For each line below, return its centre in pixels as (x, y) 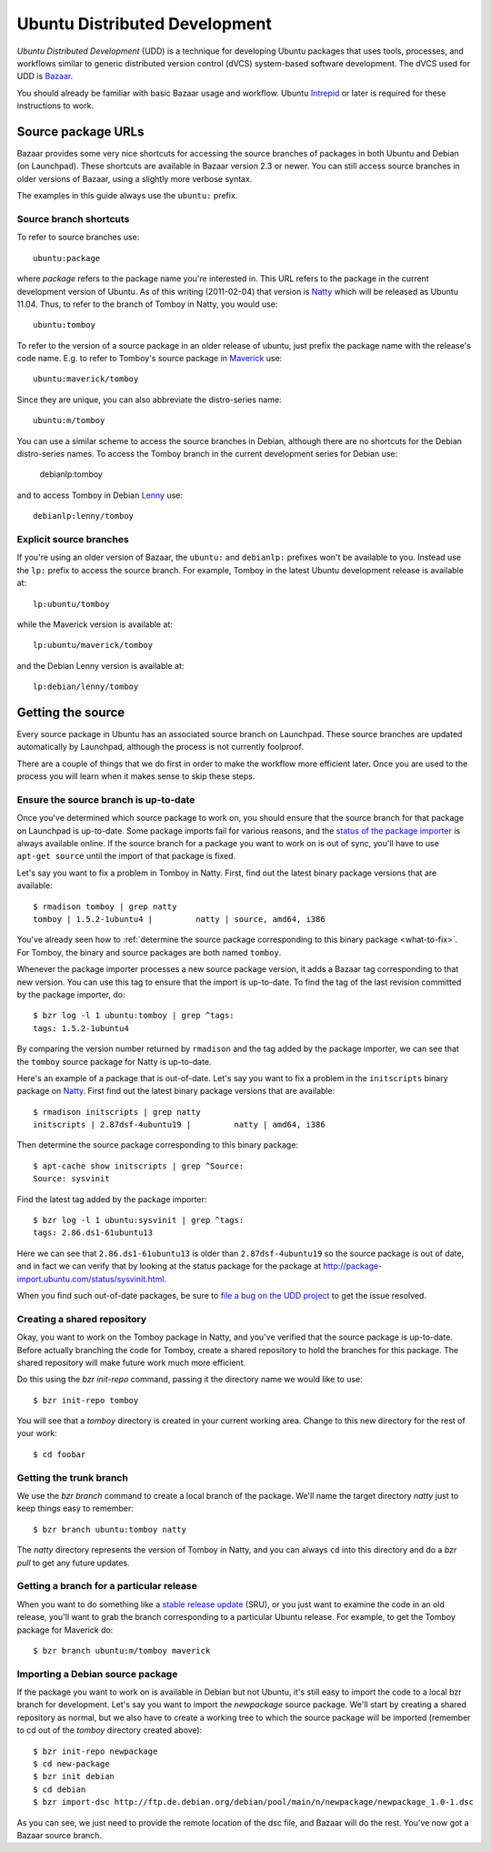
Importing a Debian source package (97, 1674)
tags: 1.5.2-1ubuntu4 (81, 1028)
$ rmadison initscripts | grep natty (117, 1112)
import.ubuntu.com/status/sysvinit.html (90, 1279)
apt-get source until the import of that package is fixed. (126, 856)
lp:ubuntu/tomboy (71, 604)
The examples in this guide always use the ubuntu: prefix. (127, 196)
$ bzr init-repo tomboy (86, 1400)
